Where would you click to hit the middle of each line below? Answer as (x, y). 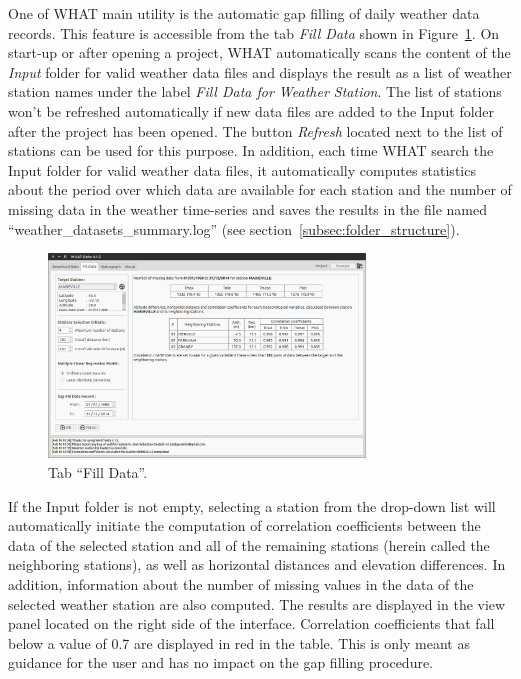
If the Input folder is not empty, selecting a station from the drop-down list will (252, 505)
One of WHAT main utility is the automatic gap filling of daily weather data (244, 13)
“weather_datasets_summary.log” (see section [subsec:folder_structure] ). (234, 228)
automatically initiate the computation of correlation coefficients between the (244, 525)
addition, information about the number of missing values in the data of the (241, 583)
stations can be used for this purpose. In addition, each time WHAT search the (251, 150)
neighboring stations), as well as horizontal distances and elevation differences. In (257, 564)
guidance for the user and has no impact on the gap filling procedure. (221, 662)
